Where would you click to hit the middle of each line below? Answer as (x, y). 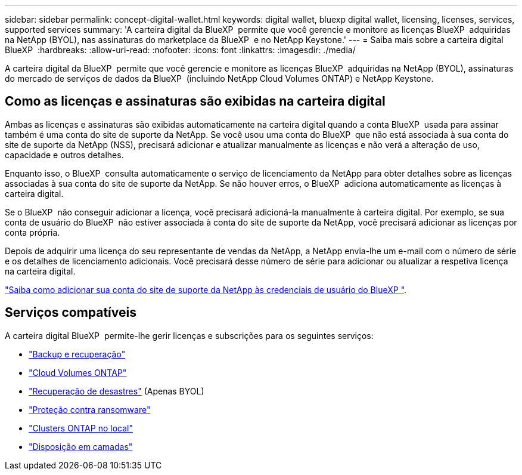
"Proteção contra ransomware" (90, 409)
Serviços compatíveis (71, 313)
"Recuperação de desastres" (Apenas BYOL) (116, 391)
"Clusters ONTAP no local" (81, 428)
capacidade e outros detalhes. (64, 155)
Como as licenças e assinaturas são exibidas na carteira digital (195, 101)
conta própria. (32, 232)
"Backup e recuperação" (77, 354)
